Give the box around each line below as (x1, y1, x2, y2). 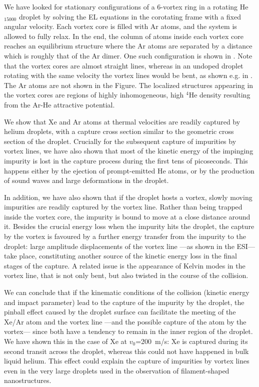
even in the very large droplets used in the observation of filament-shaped (4, 365, 229, 375)
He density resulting (188, 89, 250, 100)
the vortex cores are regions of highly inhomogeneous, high (4, 89, 184, 100)
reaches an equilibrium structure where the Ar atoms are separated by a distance (4, 40, 252, 51)
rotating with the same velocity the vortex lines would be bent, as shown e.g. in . (4, 70, 252, 80)
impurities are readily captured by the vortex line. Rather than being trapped (4, 201, 242, 212)
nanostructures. (4, 375, 51, 385)
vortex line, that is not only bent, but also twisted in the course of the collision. (4, 270, 248, 280)
